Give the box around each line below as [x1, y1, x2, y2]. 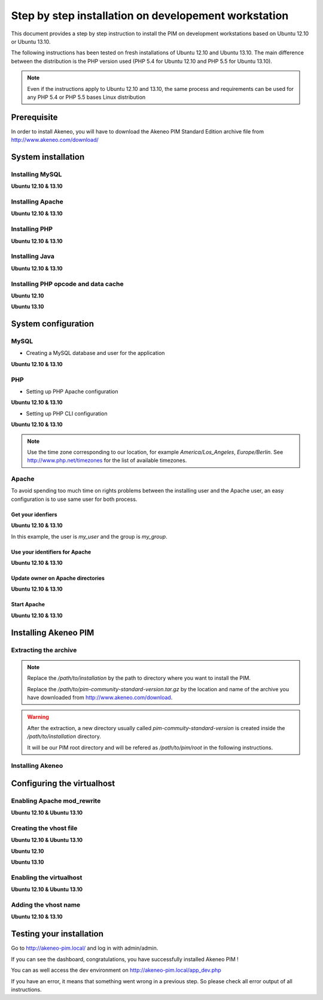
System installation [11, 152, 85, 162]
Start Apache [11, 601, 45, 608]
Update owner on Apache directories [11, 575, 105, 582]
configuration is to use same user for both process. [11, 496, 138, 503]
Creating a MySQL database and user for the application [26, 349, 165, 357]
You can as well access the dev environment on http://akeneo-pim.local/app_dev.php [11, 966, 221, 974]
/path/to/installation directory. [27, 733, 101, 740]
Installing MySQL [11, 170, 62, 178]
